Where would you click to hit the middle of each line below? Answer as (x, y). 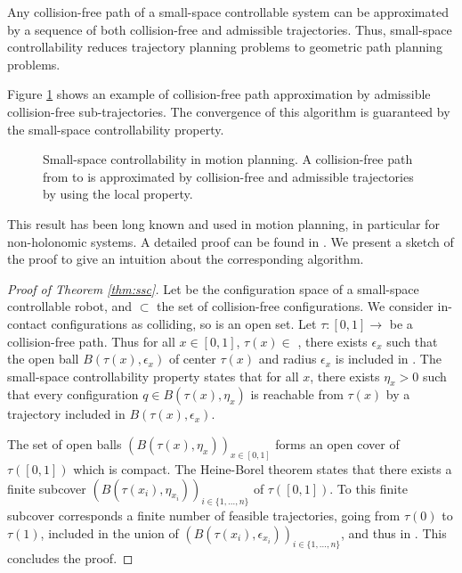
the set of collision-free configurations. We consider (295, 306)
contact (27, 323)
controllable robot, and (70, 306)
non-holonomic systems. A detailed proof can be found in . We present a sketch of (231, 241)
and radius (288, 359)
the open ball (43, 359)
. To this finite (369, 488)
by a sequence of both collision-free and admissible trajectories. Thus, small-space (230, 29)
